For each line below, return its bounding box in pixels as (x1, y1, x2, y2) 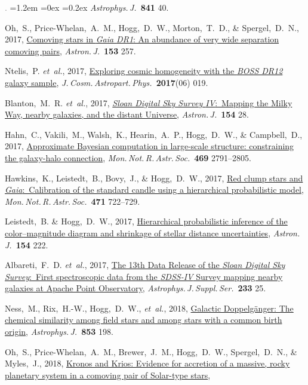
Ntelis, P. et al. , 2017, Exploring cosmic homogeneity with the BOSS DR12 (5, 64, 283, 77)
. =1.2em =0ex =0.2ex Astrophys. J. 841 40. (5, 1, 169, 13)
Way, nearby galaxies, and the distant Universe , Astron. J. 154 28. (5, 108, 249, 121)
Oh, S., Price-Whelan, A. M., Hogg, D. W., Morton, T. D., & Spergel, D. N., (5, 21, 299, 33)
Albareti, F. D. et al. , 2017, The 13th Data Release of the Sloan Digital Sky (5, 258, 285, 271)
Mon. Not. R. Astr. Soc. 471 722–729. (5, 195, 140, 207)
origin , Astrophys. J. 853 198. (5, 325, 113, 338)
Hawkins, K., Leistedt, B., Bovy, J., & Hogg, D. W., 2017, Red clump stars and (5, 171, 303, 184)
